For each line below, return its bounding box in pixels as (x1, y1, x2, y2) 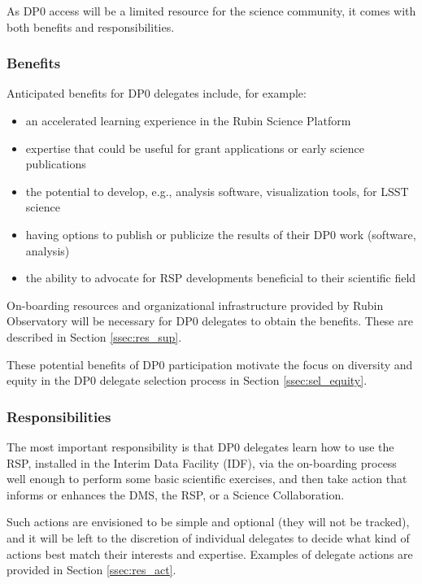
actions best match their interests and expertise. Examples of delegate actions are (7, 545, 413, 562)
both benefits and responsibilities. (7, 18, 175, 35)
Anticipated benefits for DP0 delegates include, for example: (7, 85, 307, 102)
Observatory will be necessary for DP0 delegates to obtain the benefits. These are (7, 312, 413, 329)
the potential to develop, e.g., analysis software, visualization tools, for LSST (25, 182, 409, 199)
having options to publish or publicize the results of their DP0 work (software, (25, 225, 416, 242)
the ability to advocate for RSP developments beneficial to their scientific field (25, 269, 416, 286)
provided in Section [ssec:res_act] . (7, 561, 176, 578)
